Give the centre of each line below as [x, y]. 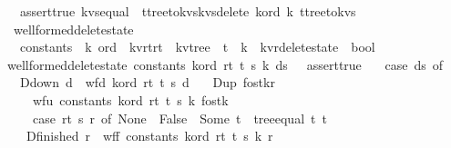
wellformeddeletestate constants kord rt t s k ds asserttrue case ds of [225, 64]
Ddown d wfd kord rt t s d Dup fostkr [147, 82]
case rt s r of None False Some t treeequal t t [179, 118]
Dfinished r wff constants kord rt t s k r [149, 136]
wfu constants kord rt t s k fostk [130, 99]
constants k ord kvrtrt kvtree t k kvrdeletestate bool [197, 47]
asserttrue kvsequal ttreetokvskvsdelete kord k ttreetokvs [188, 11]
